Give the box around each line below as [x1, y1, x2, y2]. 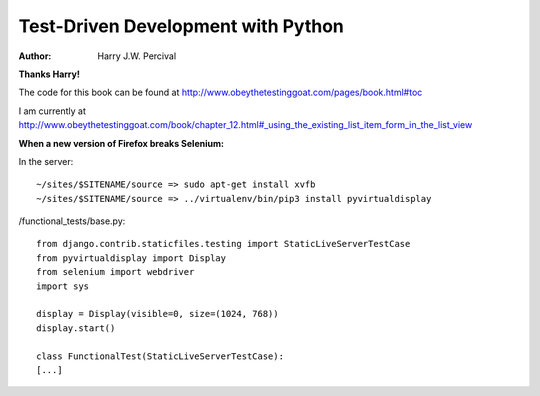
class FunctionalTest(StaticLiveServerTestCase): [36, 350, 285, 362]
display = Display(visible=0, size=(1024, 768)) [36, 308, 279, 320]
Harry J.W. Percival [97, 50, 177, 62]
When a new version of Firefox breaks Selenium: [18, 137, 225, 149]
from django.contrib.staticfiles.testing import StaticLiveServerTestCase [36, 238, 411, 250]
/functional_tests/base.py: [18, 215, 126, 227]
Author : [18, 50, 52, 62]
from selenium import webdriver [36, 266, 195, 278]
